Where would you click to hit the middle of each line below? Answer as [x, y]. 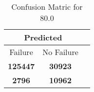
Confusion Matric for [47, 7]
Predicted [43, 37]
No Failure [60, 52]
